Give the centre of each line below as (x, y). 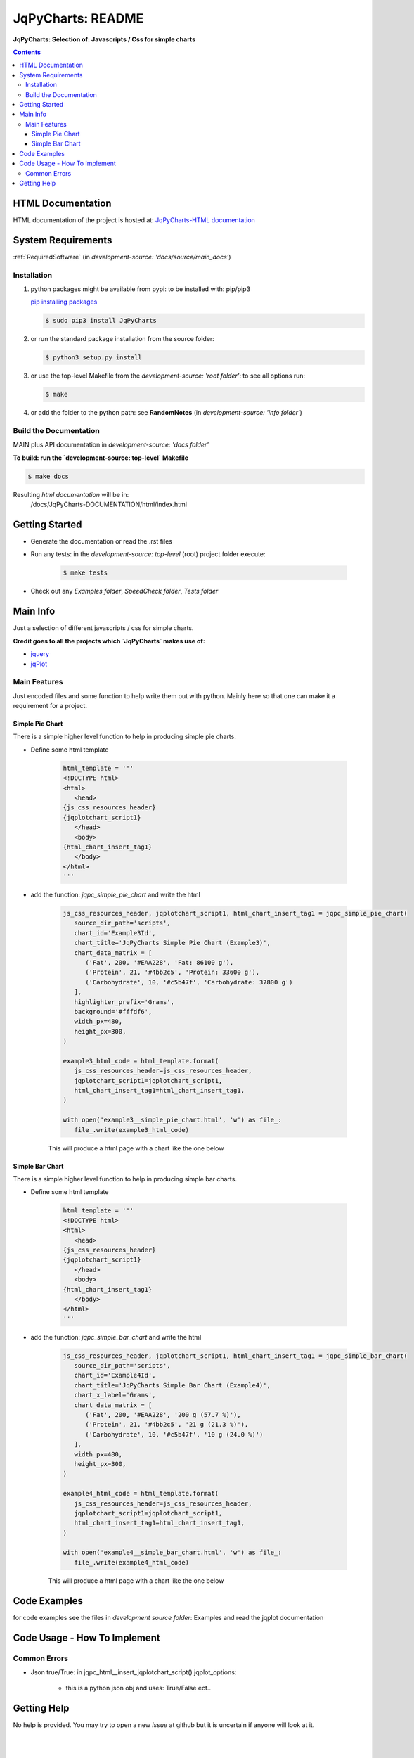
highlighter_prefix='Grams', (124, 1002)
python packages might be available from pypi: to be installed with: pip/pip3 (141, 289)
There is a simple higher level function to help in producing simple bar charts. (125, 1179)
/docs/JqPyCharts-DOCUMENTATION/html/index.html (109, 505)
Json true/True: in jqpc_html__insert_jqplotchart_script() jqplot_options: (134, 1672)
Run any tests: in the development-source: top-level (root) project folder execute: (148, 554)
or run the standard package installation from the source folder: (122, 339)
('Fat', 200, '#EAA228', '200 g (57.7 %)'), (163, 1415)
